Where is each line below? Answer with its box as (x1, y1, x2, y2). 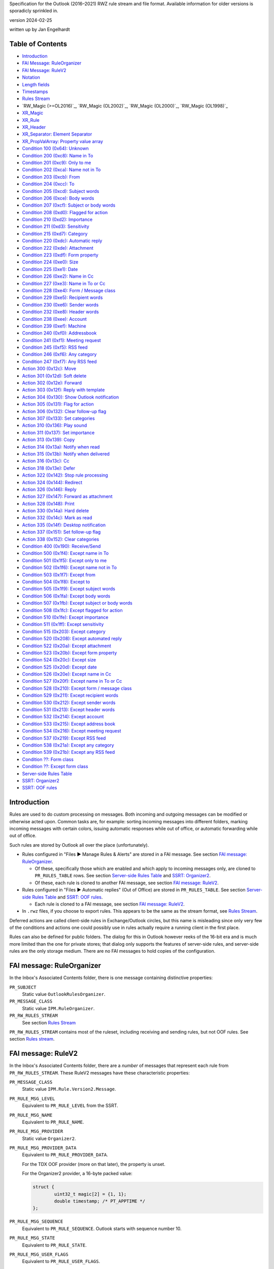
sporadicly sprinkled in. (9, 8, 58, 14)
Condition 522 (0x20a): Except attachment (22, 643, 112, 649)
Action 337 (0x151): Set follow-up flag (22, 529, 101, 535)
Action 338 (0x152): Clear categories (22, 536, 99, 542)
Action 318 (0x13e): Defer (22, 465, 76, 471)
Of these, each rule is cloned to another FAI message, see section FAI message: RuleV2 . (35, 880, 219, 886)
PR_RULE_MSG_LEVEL (9, 1095, 55, 1101)
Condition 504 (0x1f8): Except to (22, 579, 90, 585)
